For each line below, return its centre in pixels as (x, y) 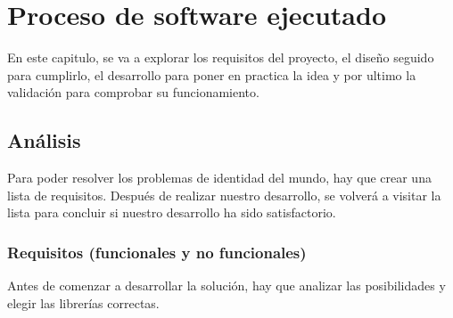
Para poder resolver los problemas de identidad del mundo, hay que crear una (219, 178)
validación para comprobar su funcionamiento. (133, 92)
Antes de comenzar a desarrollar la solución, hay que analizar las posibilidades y (226, 285)
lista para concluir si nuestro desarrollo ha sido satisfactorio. (172, 212)
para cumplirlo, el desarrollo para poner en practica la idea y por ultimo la (212, 74)
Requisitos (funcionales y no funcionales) (157, 252)
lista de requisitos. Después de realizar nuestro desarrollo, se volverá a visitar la (224, 195)
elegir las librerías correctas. (83, 302)
